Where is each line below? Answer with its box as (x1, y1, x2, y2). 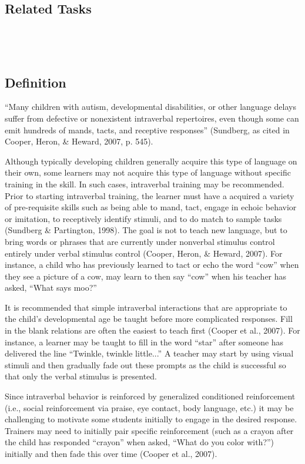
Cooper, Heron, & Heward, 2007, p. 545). (5, 135, 153, 147)
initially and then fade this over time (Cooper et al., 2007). (5, 448, 217, 460)
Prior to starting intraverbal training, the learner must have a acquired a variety (5, 189, 294, 201)
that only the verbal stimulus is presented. (5, 370, 157, 382)
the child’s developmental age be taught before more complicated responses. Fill (5, 312, 293, 325)
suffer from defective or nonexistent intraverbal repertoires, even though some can (5, 112, 299, 124)
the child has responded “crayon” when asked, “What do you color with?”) (5, 436, 274, 448)
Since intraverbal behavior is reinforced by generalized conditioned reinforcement (5, 390, 296, 402)
